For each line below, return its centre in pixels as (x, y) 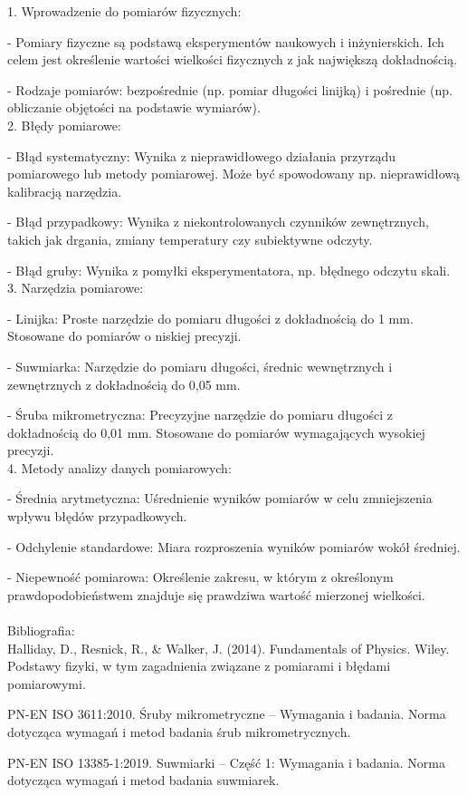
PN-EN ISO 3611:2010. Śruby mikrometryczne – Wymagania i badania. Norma (227, 714)
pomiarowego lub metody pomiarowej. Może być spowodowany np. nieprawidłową (233, 174)
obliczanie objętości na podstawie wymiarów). (134, 107)
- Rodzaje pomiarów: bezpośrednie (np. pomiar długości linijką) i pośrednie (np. (230, 89)
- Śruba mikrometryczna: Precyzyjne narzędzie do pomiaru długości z (200, 415)
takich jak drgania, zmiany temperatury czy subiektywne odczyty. (190, 239)
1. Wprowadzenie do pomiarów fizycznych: (124, 11)
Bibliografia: (41, 630)
